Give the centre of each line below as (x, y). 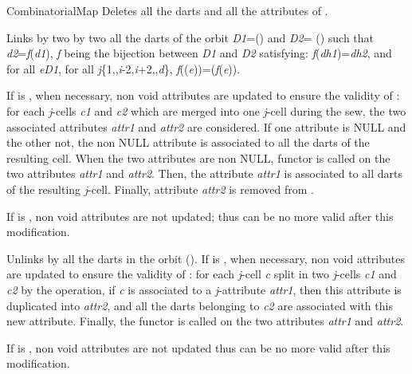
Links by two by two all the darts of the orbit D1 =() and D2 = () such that (190, 37)
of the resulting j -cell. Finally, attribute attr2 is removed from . (160, 189)
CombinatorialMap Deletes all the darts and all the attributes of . (167, 10)
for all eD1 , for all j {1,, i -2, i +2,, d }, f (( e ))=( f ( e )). (124, 68)
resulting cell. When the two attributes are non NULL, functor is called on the (198, 157)
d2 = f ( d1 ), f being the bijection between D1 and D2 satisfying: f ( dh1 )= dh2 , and (199, 53)
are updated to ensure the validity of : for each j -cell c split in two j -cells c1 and (202, 274)
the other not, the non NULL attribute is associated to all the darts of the (188, 142)
